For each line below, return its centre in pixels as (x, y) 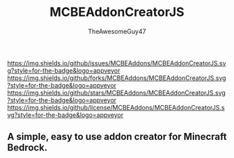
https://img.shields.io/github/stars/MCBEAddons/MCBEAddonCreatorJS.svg (117, 93)
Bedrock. (28, 148)
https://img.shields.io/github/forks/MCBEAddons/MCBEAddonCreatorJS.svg (117, 78)
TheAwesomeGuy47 (117, 31)
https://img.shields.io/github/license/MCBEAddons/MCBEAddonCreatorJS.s (116, 107)
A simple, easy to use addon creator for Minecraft (117, 137)
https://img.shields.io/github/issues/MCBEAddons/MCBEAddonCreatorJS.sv (117, 63)
